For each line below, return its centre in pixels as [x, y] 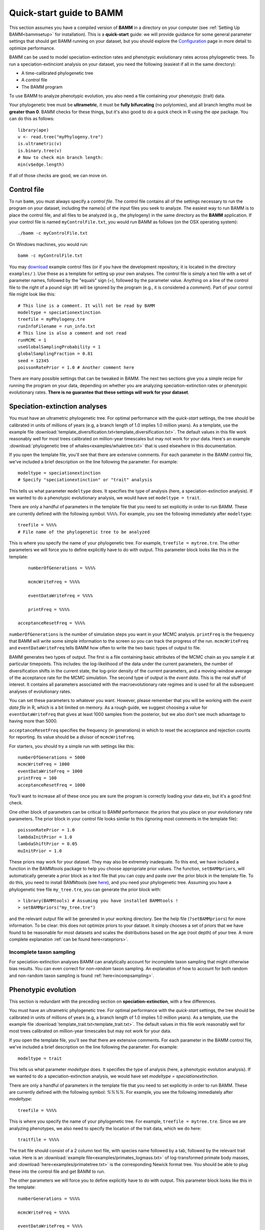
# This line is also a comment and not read [72, 333]
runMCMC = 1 [32, 340]
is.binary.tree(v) [40, 151]
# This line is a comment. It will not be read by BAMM [86, 306]
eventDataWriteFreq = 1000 [50, 771]
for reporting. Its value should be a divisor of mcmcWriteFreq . [72, 737]
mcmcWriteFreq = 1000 [44, 764]
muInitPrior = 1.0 [40, 851]
